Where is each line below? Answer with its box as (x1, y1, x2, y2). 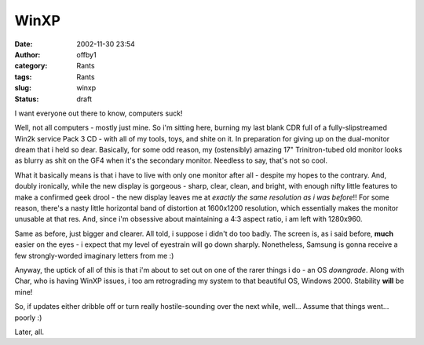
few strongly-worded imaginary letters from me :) (14, 251, 174, 260)
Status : (14, 94, 39, 104)
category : (14, 61, 48, 71)
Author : (14, 50, 41, 59)
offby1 (76, 50, 97, 59)
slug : (14, 83, 31, 93)
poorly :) (14, 313, 42, 322)
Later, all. (14, 327, 45, 336)
